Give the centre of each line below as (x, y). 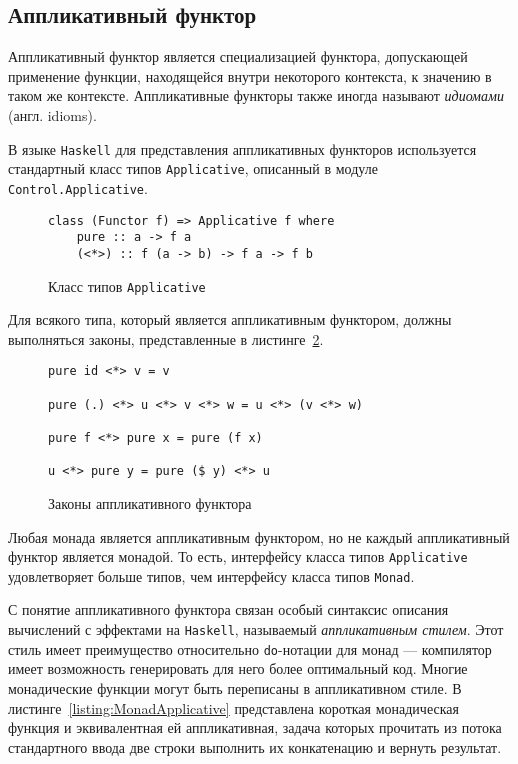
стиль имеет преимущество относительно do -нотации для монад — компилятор (250, 648)
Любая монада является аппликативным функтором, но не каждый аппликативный (259, 536)
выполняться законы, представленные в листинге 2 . (166, 338)
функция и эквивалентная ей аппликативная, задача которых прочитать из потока (255, 727)
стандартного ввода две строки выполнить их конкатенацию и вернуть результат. (255, 746)
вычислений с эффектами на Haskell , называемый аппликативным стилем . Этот (256, 629)
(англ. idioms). (52, 114)
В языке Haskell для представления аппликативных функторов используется (242, 148)
